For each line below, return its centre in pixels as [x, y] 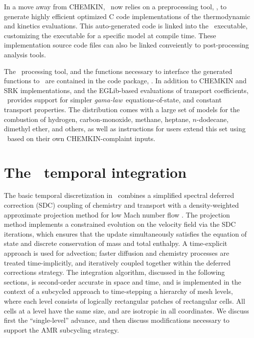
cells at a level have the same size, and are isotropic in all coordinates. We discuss [127, 310]
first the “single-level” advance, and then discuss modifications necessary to [117, 320]
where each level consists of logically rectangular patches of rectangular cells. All [125, 301]
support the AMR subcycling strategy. [62, 329]
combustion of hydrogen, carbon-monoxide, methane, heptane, [97, 119]
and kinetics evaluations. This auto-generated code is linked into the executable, [126, 26]
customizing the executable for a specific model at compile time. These [110, 35]
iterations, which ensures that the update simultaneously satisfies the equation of [126, 233]
